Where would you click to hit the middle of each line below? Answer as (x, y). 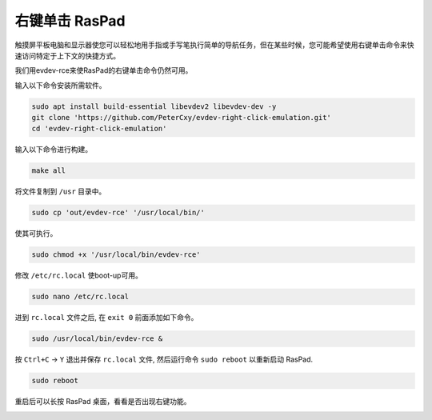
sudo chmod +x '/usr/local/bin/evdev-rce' (116, 255)
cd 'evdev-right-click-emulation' (99, 129)
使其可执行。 (36, 234)
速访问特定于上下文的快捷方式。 (67, 55)
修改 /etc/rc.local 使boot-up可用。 (79, 275)
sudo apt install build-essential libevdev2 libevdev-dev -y (154, 106)
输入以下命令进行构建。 (53, 150)
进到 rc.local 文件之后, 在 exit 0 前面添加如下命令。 (106, 318)
